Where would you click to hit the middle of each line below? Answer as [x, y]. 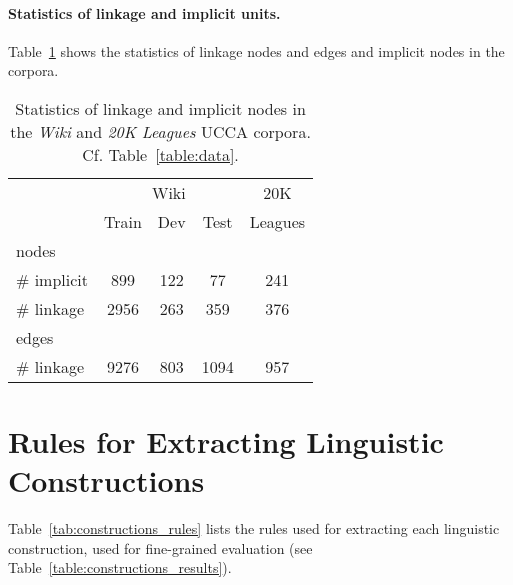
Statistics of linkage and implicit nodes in [160, 108]
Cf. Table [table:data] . [160, 154]
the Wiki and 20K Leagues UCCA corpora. [160, 131]
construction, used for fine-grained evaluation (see [160, 547]
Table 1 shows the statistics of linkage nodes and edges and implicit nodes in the [256, 50]
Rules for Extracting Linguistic [226, 441]
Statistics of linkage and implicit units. [144, 12]
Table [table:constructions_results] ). [120, 567]
